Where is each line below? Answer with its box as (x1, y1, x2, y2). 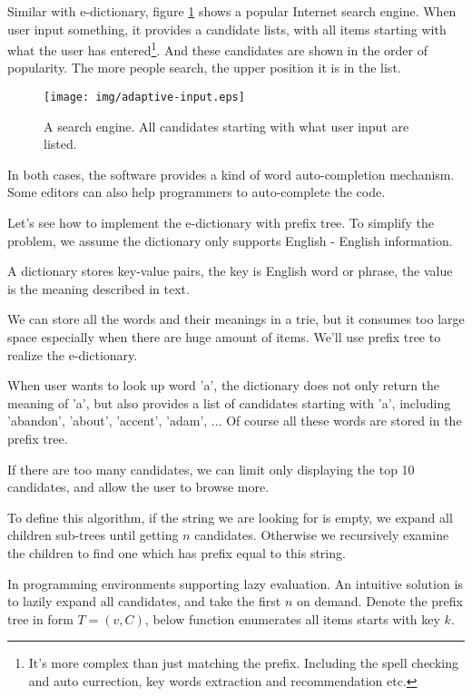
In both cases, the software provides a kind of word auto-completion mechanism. (7, 164, 455, 183)
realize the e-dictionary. (7, 345, 138, 364)
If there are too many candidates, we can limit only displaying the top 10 (7, 459, 415, 478)
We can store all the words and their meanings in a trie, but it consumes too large (7, 309, 465, 328)
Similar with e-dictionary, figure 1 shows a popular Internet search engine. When (7, 2, 457, 20)
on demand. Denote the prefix (296, 592, 463, 611)
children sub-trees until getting (7, 525, 179, 544)
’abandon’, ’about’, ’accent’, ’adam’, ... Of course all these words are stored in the (7, 411, 462, 430)
